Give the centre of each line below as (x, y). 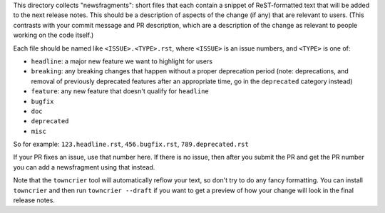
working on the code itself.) (53, 35)
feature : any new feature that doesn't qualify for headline (120, 91)
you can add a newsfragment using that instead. (84, 167)
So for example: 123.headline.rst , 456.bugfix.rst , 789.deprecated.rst (131, 144)
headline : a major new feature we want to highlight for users (122, 61)
